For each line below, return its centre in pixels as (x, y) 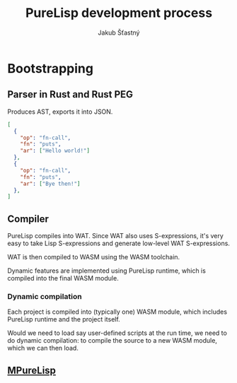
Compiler (28, 219)
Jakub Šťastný (119, 33)
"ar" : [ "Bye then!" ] (50, 184)
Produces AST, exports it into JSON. (60, 112)
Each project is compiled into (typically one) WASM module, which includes (117, 312)
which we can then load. (43, 348)
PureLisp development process (119, 13)
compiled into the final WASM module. (63, 278)
